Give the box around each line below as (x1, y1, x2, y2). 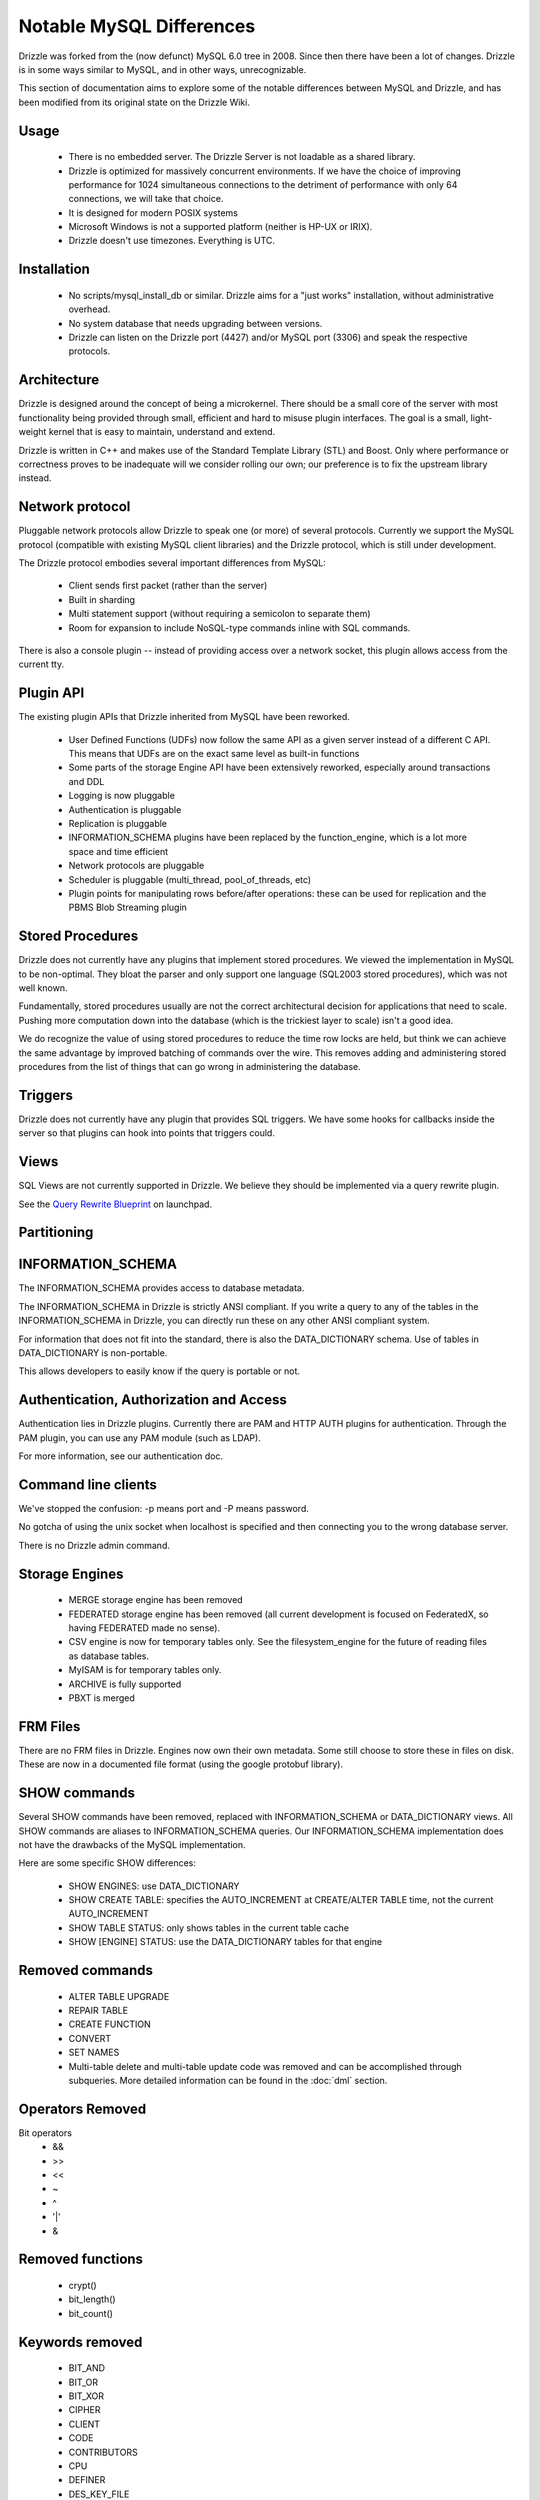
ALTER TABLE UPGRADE (68, 1990, 170, 2002)
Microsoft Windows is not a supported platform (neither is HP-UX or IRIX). (68, 221, 373, 233)
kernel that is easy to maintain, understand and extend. (48, 426, 276, 438)
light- (470, 411, 493, 424)
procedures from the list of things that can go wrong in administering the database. (18, 1060, 361, 1072)
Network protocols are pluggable (68, 860, 205, 872)
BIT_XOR (68, 2390, 105, 2402)
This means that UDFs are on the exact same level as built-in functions (68, 748, 360, 760)
